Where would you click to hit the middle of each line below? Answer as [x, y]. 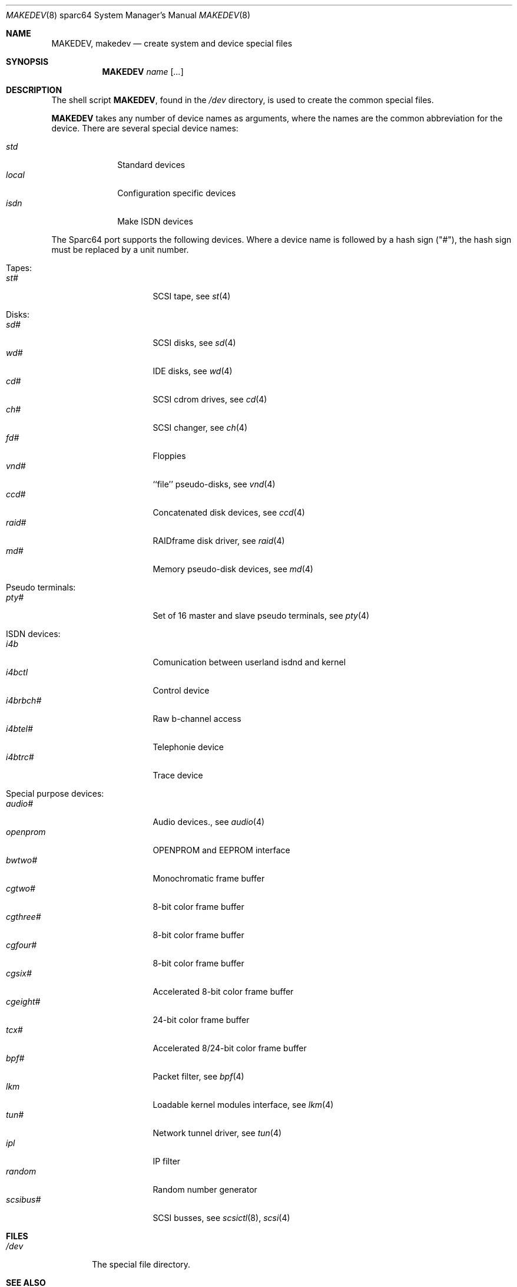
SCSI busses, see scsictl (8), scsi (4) [221, 1218]
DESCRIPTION [34, 90]
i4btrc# [20, 757]
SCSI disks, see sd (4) [194, 343]
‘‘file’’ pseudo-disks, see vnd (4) [214, 484]
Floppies [169, 456]
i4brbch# [24, 700]
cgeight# [23, 1001]
